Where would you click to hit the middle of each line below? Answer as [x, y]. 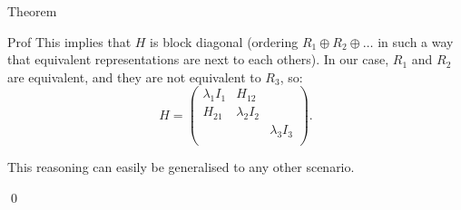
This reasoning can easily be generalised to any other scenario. [181, 166]
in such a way [416, 41]
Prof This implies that [69, 41]
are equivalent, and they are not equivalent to [134, 76]
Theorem [32, 11]
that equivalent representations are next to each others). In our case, [198, 59]
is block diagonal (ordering [224, 41]
